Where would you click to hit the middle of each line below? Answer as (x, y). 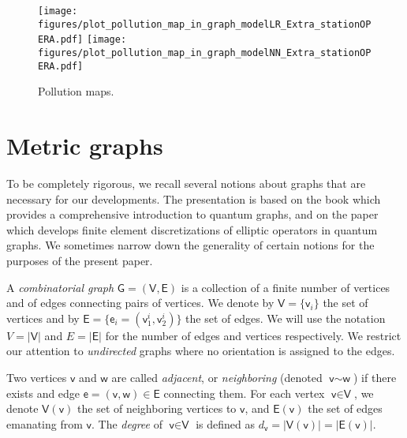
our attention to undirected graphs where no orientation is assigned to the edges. (201, 351)
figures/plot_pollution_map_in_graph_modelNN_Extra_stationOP (205, 52)
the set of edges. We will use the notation (286, 318)
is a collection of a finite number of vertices (286, 287)
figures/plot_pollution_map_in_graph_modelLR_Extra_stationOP (205, 24)
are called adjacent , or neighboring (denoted (217, 377)
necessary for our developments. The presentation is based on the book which (194, 198)
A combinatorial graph (60, 287)
